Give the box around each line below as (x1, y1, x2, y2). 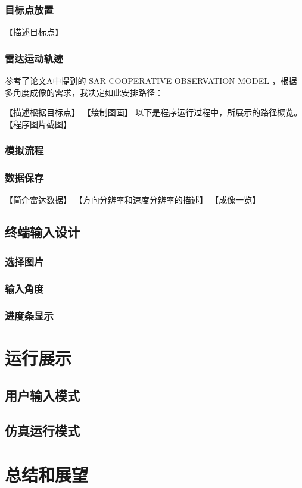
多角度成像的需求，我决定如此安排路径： (5, 86, 163, 98)
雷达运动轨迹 (5, 51, 64, 65)
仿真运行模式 (5, 421, 80, 439)
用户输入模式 (5, 386, 80, 405)
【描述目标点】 (5, 26, 63, 38)
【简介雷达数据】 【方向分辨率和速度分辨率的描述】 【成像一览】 (5, 193, 261, 206)
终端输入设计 (5, 223, 80, 241)
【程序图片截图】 (5, 117, 71, 130)
